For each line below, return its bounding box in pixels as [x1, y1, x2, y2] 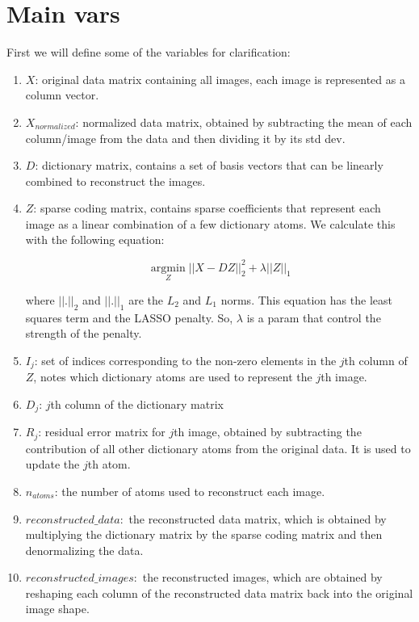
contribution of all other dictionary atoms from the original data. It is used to [25, 439, 411, 456]
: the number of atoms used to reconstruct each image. [54, 482, 325, 499]
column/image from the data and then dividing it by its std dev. [25, 129, 346, 146]
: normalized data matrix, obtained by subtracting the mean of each [75, 113, 413, 130]
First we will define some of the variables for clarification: [6, 44, 291, 61]
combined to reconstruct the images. [25, 172, 206, 189]
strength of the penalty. [25, 325, 142, 342]
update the [25, 456, 80, 473]
